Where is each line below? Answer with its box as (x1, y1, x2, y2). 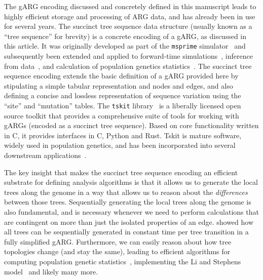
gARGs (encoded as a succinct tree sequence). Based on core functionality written (4, 120, 259, 131)
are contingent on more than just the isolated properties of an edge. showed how (4, 216, 254, 227)
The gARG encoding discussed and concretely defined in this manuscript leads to (4, 1, 256, 11)
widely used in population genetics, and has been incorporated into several (4, 140, 236, 150)
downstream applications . (4, 150, 87, 161)
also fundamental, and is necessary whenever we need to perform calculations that (4, 207, 259, 217)
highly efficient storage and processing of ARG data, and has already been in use (4, 11, 255, 21)
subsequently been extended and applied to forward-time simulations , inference (4, 51, 253, 61)
